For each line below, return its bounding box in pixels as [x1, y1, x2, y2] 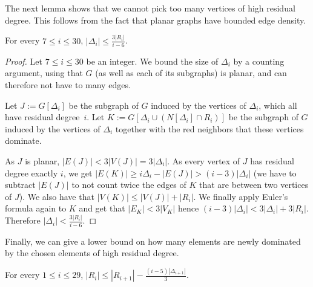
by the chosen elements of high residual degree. [5, 247, 179, 259]
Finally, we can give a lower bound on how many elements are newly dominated [5, 234, 301, 247]
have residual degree [5, 111, 80, 123]
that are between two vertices [199, 178, 309, 191]
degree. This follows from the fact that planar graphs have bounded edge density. [5, 13, 306, 26]
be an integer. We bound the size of [86, 54, 219, 67]
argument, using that [5, 66, 83, 79]
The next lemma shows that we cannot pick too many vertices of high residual [5, 2, 295, 14]
